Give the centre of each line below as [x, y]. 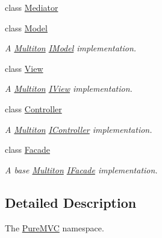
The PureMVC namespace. [55, 227]
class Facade [28, 150]
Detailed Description [71, 202]
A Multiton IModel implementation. [71, 48]
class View [24, 68]
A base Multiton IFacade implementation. [81, 169]
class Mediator [32, 7]
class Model [26, 27]
